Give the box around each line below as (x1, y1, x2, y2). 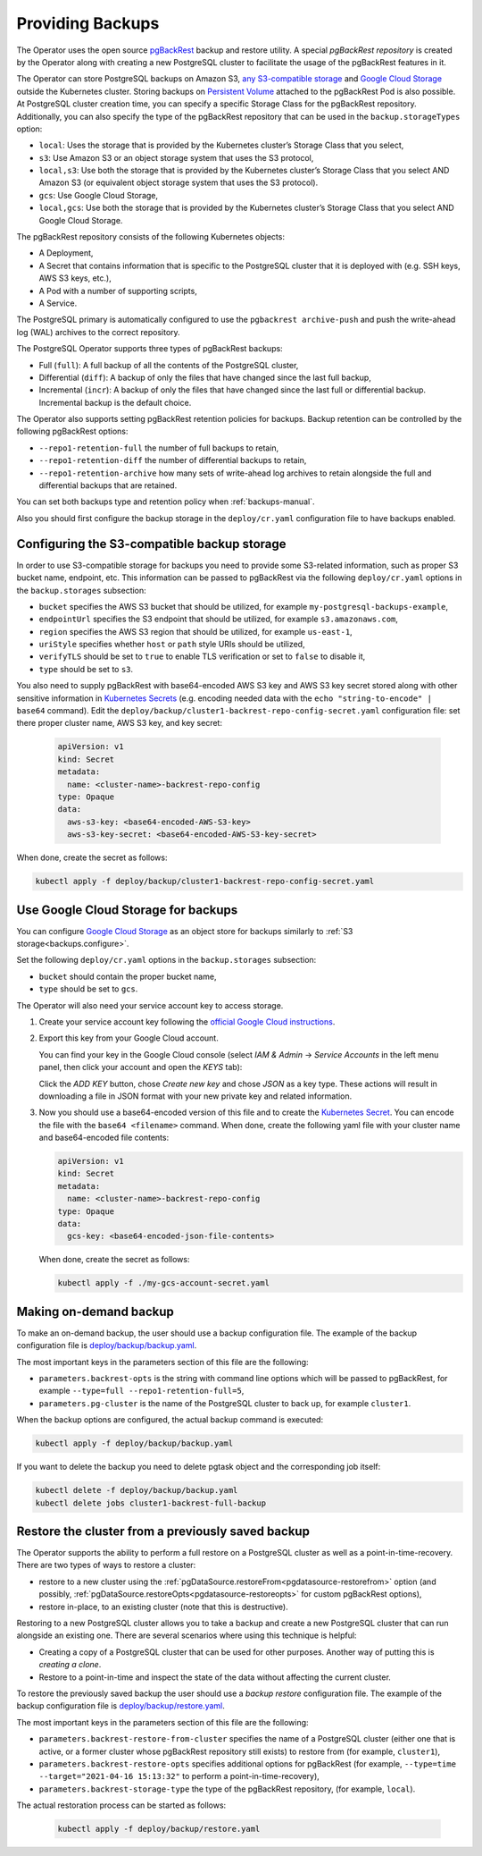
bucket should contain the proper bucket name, (38, 971, 217, 982)
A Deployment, (38, 248, 94, 258)
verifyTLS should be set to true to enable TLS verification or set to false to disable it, (38, 651, 366, 662)
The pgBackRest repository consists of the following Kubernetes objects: (16, 232, 286, 242)
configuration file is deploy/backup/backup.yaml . (16, 1340, 197, 1351)
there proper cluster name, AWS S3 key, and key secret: (16, 718, 223, 729)
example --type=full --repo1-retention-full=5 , (38, 1386, 245, 1396)
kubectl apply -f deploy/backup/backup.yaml (35, 1438, 234, 1448)
